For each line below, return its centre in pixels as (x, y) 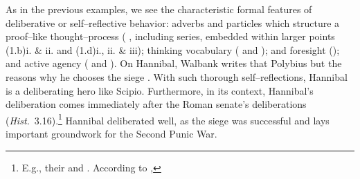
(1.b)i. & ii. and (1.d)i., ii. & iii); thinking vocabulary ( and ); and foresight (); (173, 49)
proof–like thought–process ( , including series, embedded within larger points (170, 36)
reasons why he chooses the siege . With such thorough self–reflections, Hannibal (177, 76)
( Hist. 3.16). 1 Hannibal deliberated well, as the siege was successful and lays (168, 119)
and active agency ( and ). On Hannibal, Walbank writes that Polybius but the (174, 63)
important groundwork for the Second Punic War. (111, 133)
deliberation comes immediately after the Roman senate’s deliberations (156, 104)
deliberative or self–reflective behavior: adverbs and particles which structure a (173, 22)
